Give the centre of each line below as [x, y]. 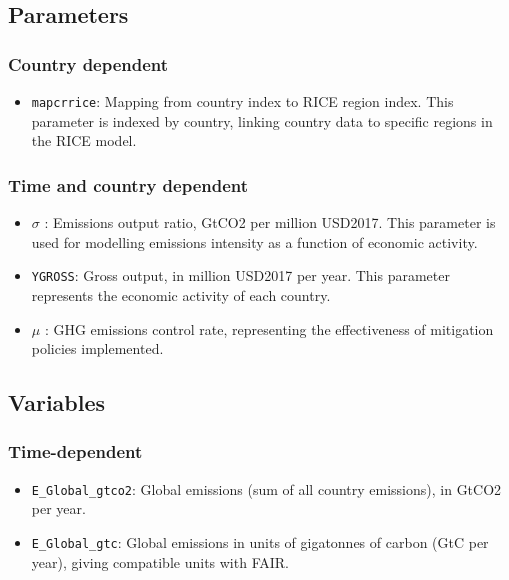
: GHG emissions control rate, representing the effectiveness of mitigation [269, 328]
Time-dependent [75, 451]
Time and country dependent [128, 184]
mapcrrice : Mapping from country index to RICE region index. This [242, 101]
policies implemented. [97, 348]
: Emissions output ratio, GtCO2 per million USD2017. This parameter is [270, 222]
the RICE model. [84, 140]
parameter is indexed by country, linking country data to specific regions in [262, 120]
